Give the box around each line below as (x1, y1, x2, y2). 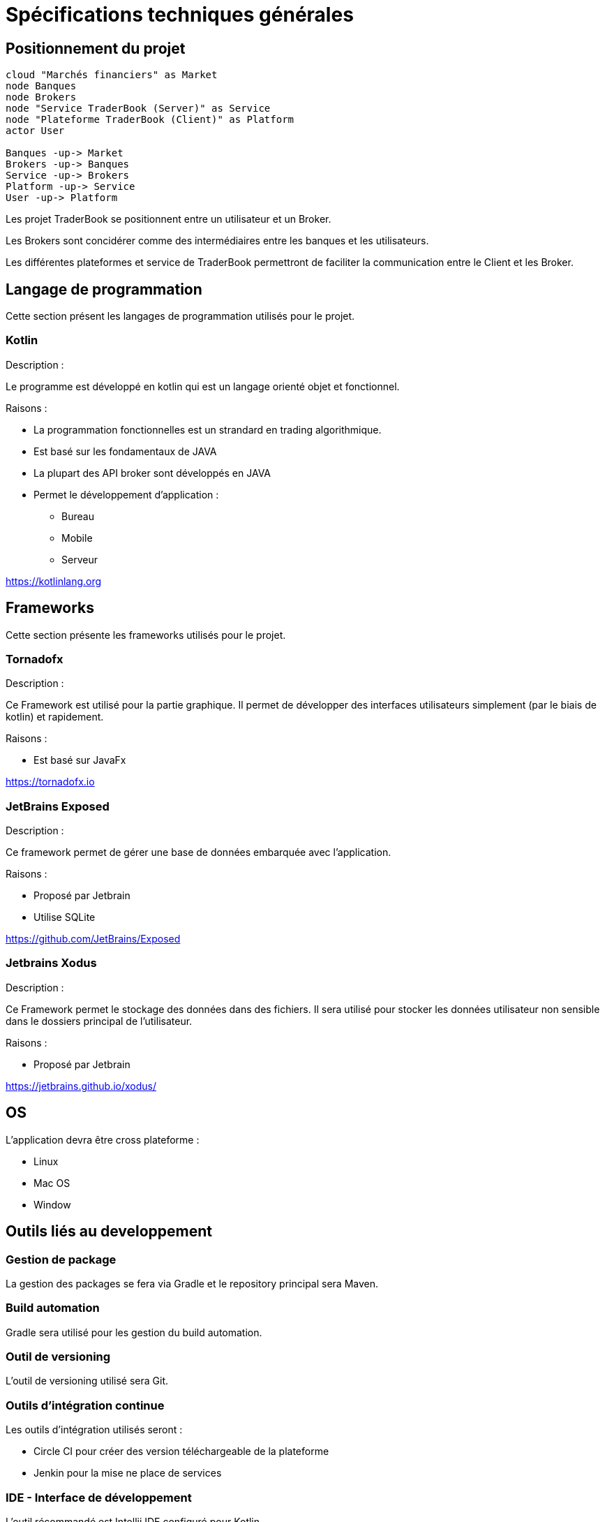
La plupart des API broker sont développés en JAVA (33, 466, 271, 479)
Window (33, 1198, 71, 1211)
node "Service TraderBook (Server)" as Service (6, 103, 271, 114)
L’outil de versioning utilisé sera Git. (6, 1375, 169, 1387)
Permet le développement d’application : (33, 488, 219, 501)
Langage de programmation (6, 280, 202, 298)
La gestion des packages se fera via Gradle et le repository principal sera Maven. (6, 1277, 379, 1290)
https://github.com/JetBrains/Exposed (6, 933, 181, 945)
